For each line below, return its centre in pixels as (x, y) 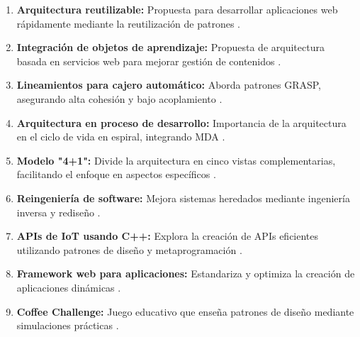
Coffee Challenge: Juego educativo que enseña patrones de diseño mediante (185, 311)
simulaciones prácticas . (68, 325)
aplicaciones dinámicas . (69, 287)
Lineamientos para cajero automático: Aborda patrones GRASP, (169, 85)
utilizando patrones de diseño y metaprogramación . (129, 249)
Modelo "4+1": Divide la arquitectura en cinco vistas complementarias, (176, 160)
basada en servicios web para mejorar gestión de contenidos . (149, 61)
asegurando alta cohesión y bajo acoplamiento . (119, 98)
